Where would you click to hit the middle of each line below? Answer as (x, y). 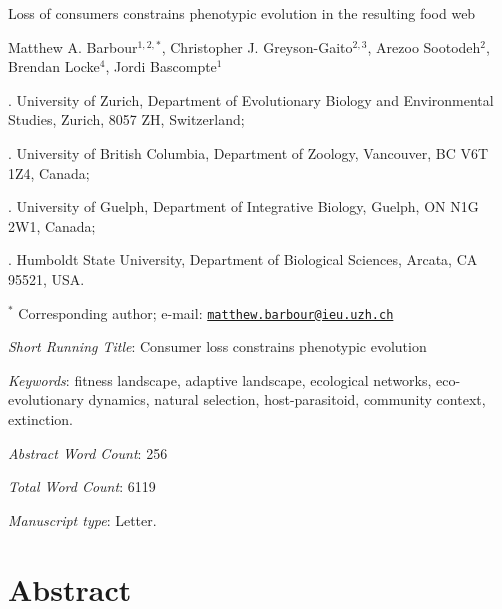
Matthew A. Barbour (73, 46)
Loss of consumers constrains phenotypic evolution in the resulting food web (242, 13)
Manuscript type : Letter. (82, 519)
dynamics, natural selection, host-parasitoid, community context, (287, 399)
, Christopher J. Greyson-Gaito (257, 46)
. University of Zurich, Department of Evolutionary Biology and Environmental (251, 99)
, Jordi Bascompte (161, 66)
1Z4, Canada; (49, 172)
